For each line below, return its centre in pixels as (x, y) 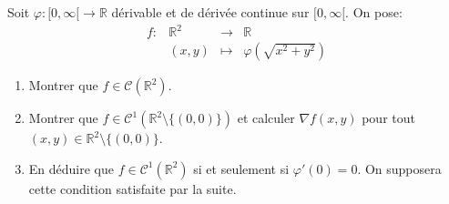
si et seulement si (241, 168)
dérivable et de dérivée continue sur (210, 12)
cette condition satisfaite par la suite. (133, 188)
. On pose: (374, 12)
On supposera (403, 168)
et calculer (266, 118)
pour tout (388, 118)
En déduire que (71, 168)
